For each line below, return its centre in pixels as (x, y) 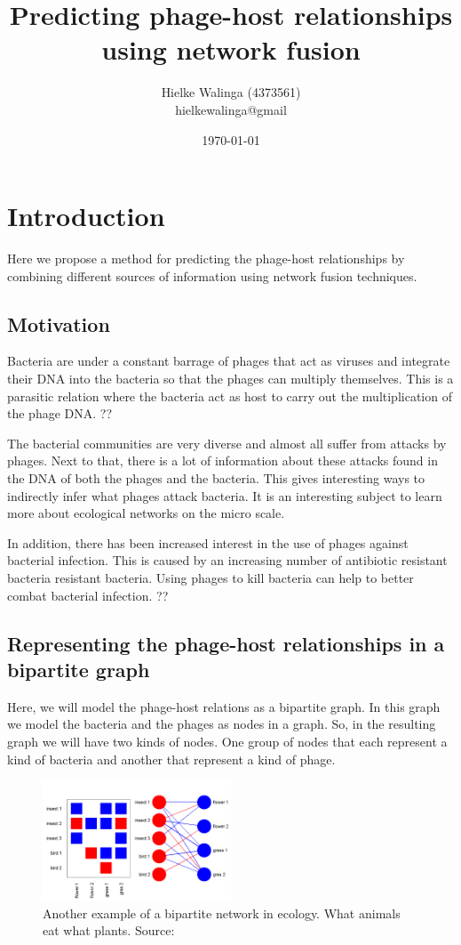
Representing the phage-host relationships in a (226, 643)
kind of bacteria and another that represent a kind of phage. (171, 759)
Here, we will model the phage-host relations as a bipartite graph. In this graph (224, 706)
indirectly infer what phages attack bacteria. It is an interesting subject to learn (225, 495)
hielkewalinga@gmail (231, 109)
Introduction (86, 216)
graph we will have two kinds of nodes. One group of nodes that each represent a (227, 741)
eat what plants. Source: (109, 930)
